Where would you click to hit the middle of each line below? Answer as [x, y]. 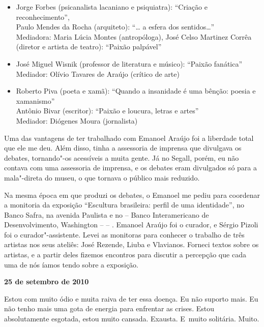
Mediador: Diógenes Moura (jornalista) [77, 120]
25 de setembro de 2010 [47, 281]
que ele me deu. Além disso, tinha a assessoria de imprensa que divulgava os [123, 148]
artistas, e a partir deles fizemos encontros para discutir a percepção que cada [125, 255]
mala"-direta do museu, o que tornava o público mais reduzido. [102, 177]
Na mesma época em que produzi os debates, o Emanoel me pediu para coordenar [132, 195]
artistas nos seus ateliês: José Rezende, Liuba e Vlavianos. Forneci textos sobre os [131, 244]
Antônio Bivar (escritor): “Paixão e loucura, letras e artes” [107, 111]
